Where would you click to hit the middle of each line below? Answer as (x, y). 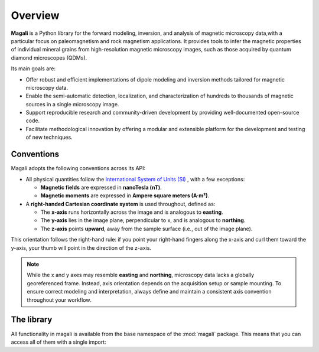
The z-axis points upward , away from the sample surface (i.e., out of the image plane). (147, 229)
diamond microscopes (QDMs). (49, 58)
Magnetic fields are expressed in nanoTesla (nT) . (101, 187)
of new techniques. (49, 137)
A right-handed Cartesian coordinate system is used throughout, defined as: (121, 204)
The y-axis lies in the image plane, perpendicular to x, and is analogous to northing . (143, 220)
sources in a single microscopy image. (72, 104)
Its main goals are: (33, 69)
